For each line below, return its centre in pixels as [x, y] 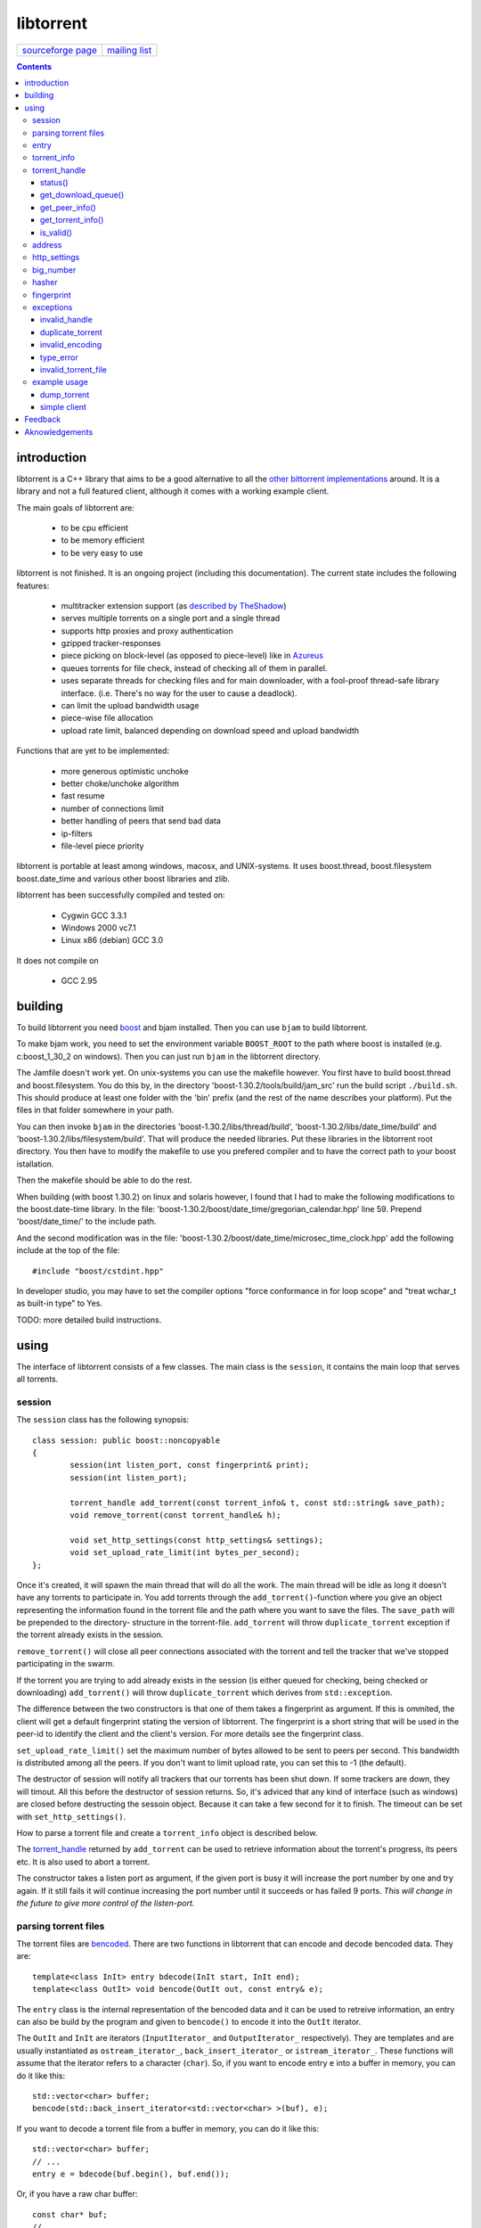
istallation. [35, 1164]
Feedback [43, 420]
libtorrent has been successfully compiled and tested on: [121, 895]
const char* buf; [70, 2214]
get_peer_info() [69, 207]
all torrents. [37, 1379]
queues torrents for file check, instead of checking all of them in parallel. [194, 668]
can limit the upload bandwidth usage [130, 706]
